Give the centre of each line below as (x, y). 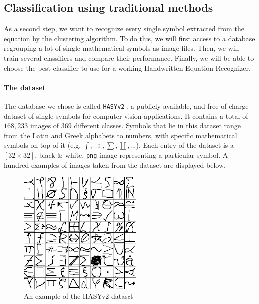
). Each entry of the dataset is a (185, 145)
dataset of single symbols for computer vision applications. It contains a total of (126, 116)
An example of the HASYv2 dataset (79, 296)
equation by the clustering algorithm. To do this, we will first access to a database (129, 38)
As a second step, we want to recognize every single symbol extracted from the (124, 29)
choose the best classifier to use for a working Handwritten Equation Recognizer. (127, 67)
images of (45, 126)
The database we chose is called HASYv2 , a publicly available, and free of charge (126, 106)
